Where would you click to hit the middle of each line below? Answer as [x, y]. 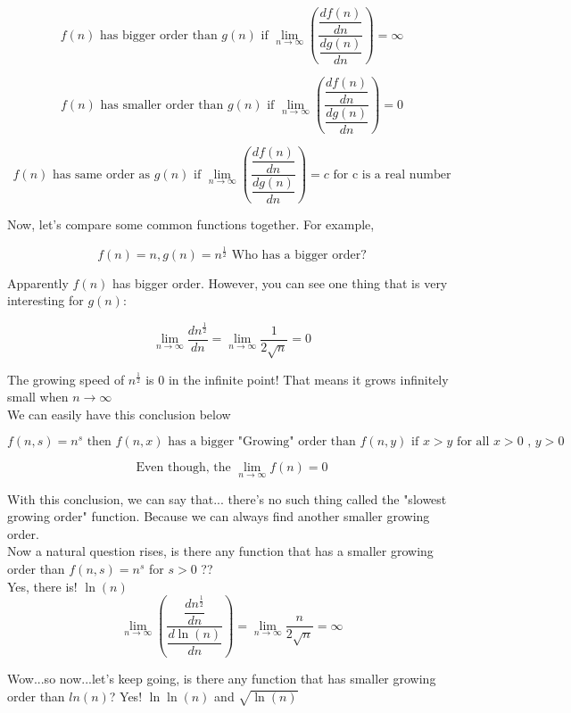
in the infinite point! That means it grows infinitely [308, 379]
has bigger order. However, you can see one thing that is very [280, 282]
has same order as [101, 174]
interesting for [46, 300]
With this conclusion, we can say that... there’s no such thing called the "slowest [227, 498]
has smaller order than [162, 105]
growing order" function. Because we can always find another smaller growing [219, 516]
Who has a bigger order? [299, 255]
